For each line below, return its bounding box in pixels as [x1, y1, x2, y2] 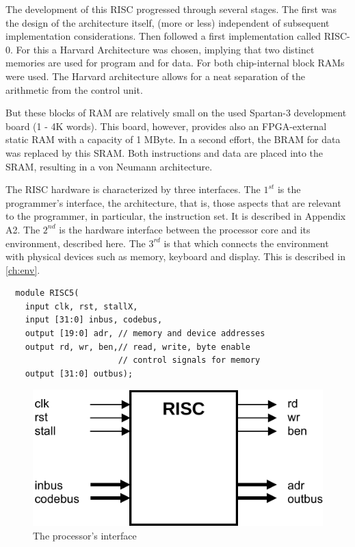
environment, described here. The [5, 236, 146, 250]
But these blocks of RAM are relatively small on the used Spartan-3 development [5, 105, 347, 120]
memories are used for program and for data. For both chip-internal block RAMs [5, 55, 345, 70]
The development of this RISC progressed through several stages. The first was [5, 2, 337, 16]
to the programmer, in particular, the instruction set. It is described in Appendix [5, 209, 346, 223]
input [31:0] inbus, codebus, [25, 315, 163, 325]
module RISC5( [15, 288, 79, 298]
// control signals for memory [118, 355, 261, 366]
